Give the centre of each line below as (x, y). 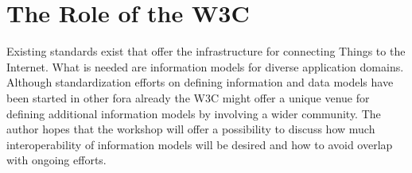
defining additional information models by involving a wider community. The (194, 113)
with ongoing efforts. (56, 160)
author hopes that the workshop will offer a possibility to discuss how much (191, 129)
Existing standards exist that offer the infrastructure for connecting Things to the (206, 51)
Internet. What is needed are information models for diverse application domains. (205, 66)
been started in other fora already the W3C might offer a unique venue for (188, 97)
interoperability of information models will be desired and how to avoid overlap (200, 144)
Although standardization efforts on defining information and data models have (200, 82)
